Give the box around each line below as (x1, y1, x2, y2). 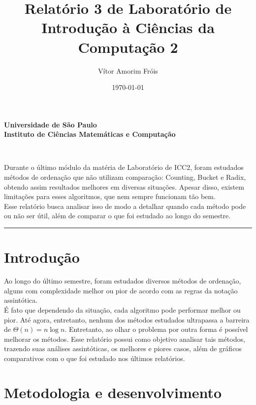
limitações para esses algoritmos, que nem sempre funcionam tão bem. (4, 191, 216, 202)
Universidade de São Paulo (4, 119, 97, 129)
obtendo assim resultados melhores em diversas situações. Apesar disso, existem (4, 181, 244, 192)
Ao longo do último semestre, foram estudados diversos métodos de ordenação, (4, 276, 241, 286)
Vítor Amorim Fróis (98, 65, 158, 76)
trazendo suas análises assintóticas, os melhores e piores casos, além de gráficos (4, 343, 242, 354)
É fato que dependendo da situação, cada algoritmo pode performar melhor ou (4, 304, 241, 315)
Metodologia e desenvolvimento (4, 382, 222, 402)
